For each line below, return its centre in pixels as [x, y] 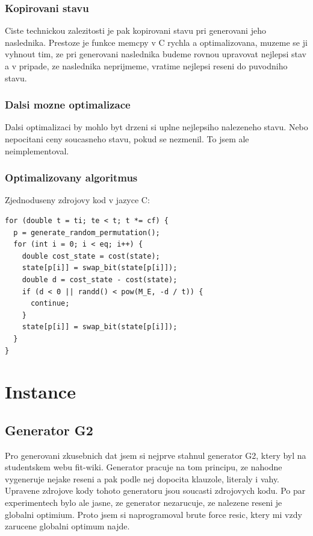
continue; [50, 304]
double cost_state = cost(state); [91, 256]
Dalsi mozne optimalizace [68, 105]
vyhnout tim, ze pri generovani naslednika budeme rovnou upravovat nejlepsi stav [156, 54]
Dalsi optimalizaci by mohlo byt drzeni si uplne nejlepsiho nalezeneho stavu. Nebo [156, 127]
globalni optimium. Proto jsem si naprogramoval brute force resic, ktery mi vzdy [153, 514]
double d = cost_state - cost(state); [100, 279]
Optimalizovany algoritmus [71, 178]
